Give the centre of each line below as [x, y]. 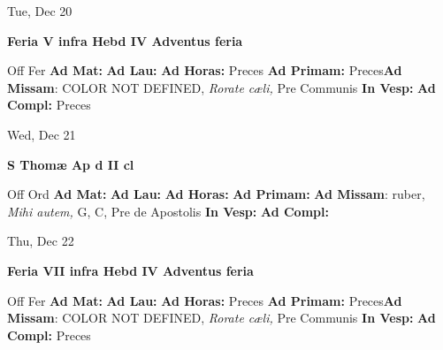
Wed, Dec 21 [42, 134]
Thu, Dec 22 [41, 241]
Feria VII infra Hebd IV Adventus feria [130, 270]
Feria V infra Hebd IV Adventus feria [125, 40]
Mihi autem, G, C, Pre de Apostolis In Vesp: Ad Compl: [168, 211]
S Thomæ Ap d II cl [71, 164]
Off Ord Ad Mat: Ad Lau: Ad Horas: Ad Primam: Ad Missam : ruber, [216, 194]
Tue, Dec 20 [40, 11]
